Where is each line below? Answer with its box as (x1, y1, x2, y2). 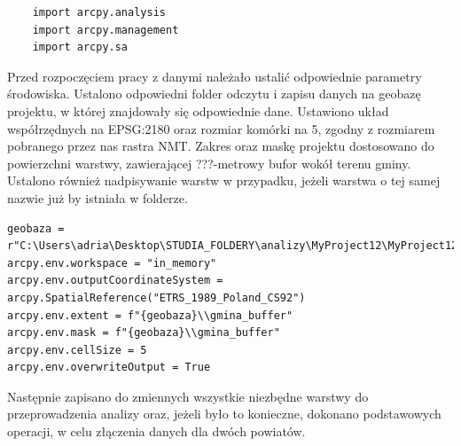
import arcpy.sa (32, 41, 129, 54)
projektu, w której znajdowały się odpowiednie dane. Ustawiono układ (7, 101, 389, 120)
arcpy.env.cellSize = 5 (7, 343, 147, 356)
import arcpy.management (32, 23, 179, 36)
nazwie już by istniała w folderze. (7, 188, 188, 207)
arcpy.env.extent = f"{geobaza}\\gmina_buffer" (7, 309, 293, 322)
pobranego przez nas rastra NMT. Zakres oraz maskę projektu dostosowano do (7, 137, 434, 155)
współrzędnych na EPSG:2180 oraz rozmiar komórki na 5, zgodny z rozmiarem (7, 119, 435, 137)
